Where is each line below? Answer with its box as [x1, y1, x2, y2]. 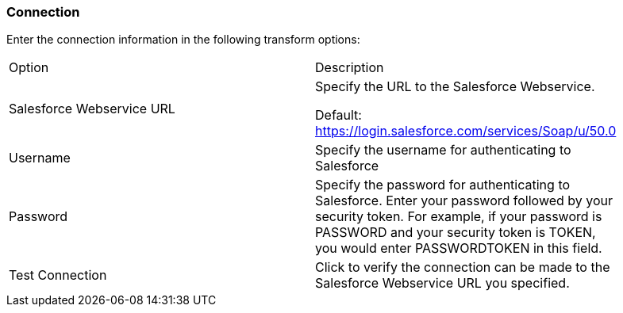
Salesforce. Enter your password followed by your [315, 193, 613, 209]
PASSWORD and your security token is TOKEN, [315, 224, 596, 241]
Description [315, 59, 384, 76]
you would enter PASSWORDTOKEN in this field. [315, 240, 602, 257]
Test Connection [9, 267, 107, 284]
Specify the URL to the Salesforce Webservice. [315, 78, 595, 95]
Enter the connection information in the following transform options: [6, 32, 360, 47]
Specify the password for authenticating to [315, 177, 571, 193]
